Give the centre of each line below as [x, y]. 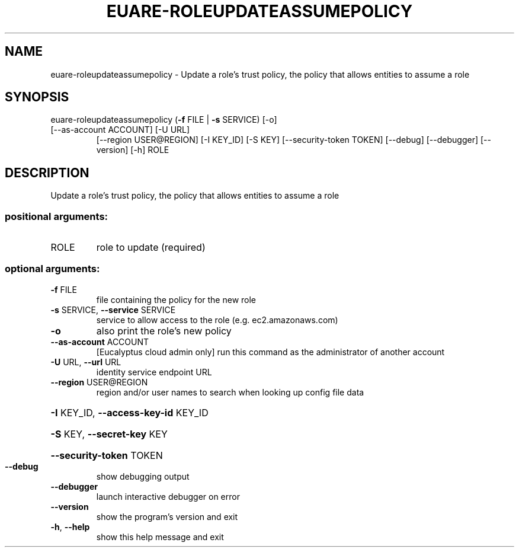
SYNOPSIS [37, 97]
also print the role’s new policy [164, 331]
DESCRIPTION [47, 173]
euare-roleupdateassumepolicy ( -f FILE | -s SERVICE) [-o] [164, 120]
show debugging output [143, 476]
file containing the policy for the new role [176, 299]
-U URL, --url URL [86, 362]
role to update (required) [151, 248]
